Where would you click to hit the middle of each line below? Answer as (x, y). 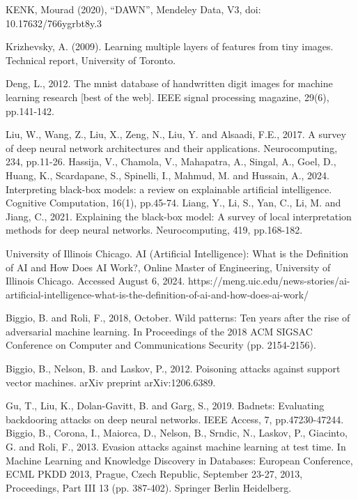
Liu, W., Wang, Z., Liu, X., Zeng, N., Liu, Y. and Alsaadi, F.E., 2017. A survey (176, 134)
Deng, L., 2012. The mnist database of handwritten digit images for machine (169, 83)
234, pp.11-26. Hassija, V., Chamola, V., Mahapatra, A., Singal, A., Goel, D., (171, 161)
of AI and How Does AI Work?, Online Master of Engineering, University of (168, 267)
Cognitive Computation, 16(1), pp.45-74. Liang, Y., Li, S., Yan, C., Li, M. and (173, 203)
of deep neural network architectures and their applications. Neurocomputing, (172, 147)
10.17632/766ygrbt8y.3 (54, 23)
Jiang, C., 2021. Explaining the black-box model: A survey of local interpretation (179, 216)
